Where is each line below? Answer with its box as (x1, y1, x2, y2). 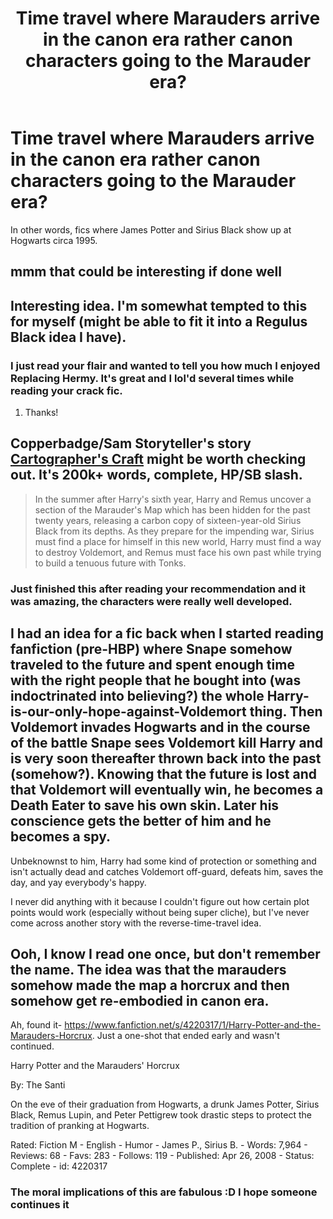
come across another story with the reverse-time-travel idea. (10, 917, 262, 929)
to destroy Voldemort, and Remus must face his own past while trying (34, 546, 322, 558)
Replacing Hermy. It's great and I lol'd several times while (10, 371, 295, 385)
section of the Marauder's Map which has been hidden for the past (34, 503, 311, 516)
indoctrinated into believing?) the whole (10, 688, 265, 705)
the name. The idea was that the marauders (10, 961, 287, 978)
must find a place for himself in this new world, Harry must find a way (34, 535, 322, 547)
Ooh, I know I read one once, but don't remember (10, 945, 321, 962)
